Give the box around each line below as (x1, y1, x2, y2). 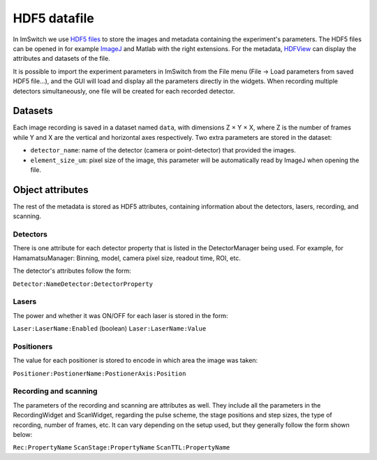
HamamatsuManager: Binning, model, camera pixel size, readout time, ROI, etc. (13, 254, 241, 262)
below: (13, 430, 33, 438)
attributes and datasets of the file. (13, 55, 111, 63)
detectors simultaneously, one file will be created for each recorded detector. (13, 87, 235, 95)
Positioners (13, 341, 53, 351)
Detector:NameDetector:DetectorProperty (13, 280, 154, 288)
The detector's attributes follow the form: (13, 266, 132, 275)
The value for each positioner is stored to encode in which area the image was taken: (13, 357, 258, 365)
